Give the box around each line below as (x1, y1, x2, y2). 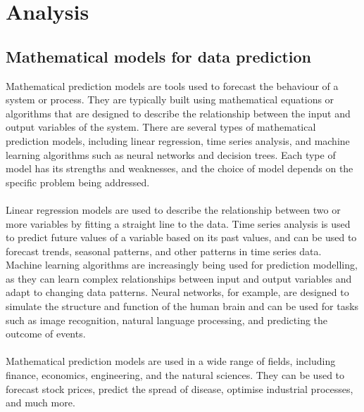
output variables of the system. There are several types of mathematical (6, 120, 316, 134)
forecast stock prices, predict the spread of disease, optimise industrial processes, (6, 381, 353, 396)
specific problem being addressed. (6, 174, 150, 189)
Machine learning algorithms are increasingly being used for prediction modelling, (6, 257, 358, 272)
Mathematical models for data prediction (6, 45, 311, 67)
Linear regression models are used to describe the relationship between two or (6, 202, 341, 217)
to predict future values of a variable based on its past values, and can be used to (6, 230, 357, 245)
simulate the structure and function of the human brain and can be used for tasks (6, 299, 359, 314)
